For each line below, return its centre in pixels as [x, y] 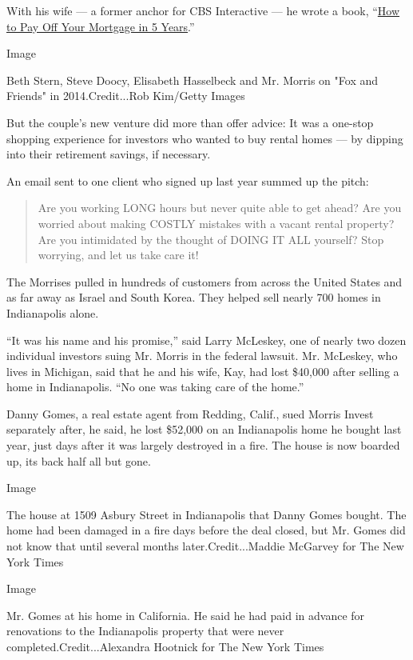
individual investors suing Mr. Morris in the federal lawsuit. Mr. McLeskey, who [202, 356]
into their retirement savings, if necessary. [109, 154]
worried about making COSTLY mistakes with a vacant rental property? [216, 223]
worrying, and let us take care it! [118, 255]
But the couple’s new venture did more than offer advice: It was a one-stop [190, 122]
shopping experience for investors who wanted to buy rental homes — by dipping [205, 138]
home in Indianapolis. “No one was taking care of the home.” [155, 387]
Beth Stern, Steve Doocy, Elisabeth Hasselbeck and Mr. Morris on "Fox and [193, 80]
